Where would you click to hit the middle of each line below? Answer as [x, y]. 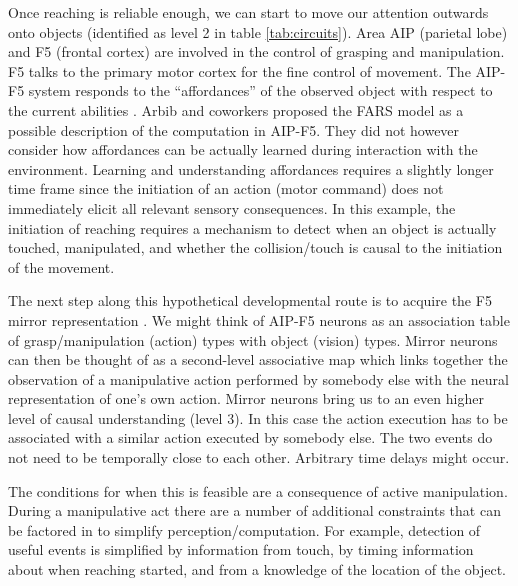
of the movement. [61, 266]
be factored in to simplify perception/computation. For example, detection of [244, 529]
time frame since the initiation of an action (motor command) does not [226, 188]
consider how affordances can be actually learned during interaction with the [243, 149]
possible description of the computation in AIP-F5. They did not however [234, 129]
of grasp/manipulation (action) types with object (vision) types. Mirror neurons [253, 339]
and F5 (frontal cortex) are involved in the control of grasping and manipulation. [256, 51]
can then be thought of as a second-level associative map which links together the [258, 359]
